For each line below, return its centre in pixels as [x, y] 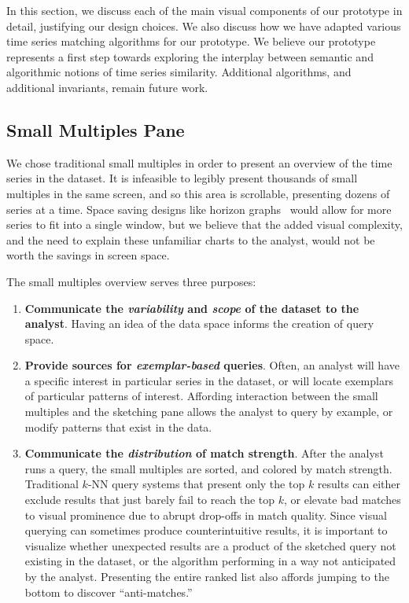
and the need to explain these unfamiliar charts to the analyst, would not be [191, 239]
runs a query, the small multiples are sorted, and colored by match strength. [208, 468]
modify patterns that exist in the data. [118, 427]
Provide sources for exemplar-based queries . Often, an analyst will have [212, 365]
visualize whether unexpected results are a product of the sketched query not [210, 545]
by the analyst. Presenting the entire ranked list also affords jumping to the [207, 577]
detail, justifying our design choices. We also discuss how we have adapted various [204, 26]
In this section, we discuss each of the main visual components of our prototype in [204, 10]
